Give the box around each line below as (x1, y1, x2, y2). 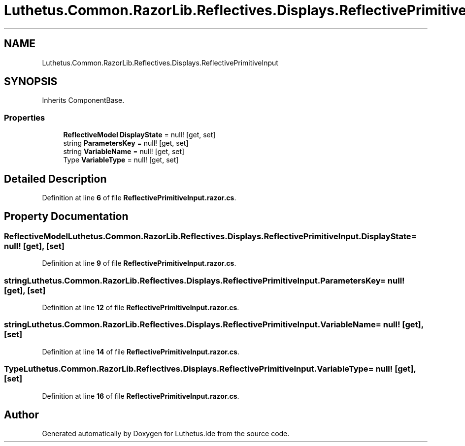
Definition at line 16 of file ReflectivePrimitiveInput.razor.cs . (42, 391, 239, 400)
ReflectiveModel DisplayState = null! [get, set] (63, 130, 216, 139)
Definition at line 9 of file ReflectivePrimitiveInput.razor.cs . (42, 259, 236, 268)
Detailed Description (4, 172, 107, 185)
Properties (4, 112, 45, 123)
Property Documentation (4, 210, 129, 223)
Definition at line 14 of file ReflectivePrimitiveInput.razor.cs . (42, 347, 239, 356)
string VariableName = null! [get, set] (63, 147, 185, 156)
